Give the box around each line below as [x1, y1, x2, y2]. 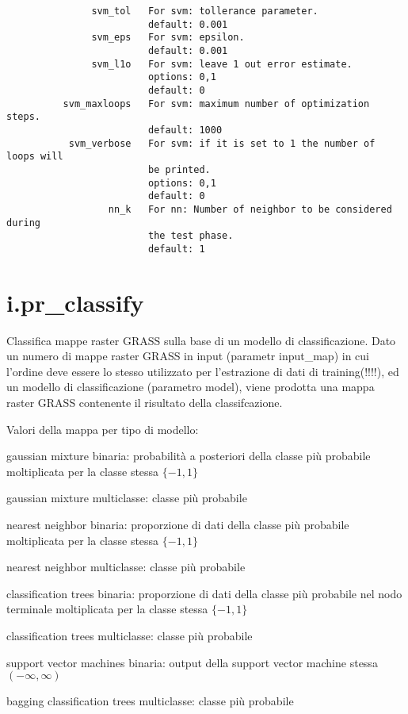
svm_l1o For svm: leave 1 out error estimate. [91, 58, 353, 70]
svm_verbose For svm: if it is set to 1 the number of [68, 137, 376, 149]
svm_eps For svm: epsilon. [91, 32, 245, 44]
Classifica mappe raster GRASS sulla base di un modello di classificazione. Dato [6, 332, 396, 348]
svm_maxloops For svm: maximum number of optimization [63, 98, 370, 109]
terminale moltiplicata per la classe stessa [6, 601, 208, 617]
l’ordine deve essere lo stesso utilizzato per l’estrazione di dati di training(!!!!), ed [6, 363, 399, 379]
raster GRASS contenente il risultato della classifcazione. [6, 393, 283, 410]
